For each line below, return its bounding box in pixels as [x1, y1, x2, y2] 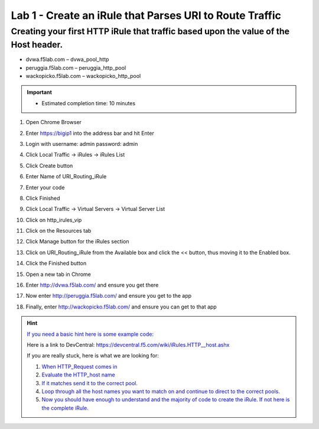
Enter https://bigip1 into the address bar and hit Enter [25, 129, 155, 136]
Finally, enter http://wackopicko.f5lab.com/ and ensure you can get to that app [25, 303, 217, 310]
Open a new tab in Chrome [25, 271, 92, 278]
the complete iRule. [41, 404, 89, 411]
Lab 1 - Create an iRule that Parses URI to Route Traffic [11, 9, 282, 22]
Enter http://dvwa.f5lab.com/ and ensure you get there [25, 281, 159, 289]
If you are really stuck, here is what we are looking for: [27, 352, 159, 359]
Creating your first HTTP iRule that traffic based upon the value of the [11, 26, 289, 37]
